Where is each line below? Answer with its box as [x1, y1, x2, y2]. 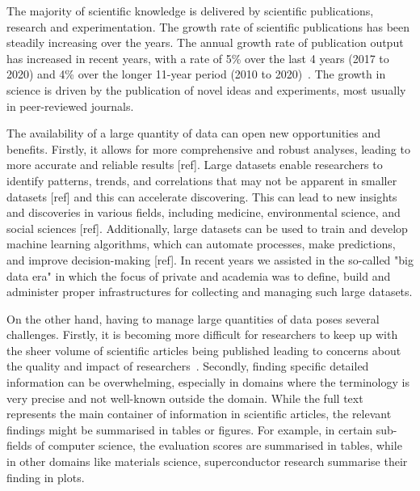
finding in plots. [6, 468, 85, 485]
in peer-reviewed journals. [6, 97, 134, 114]
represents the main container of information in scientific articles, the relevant [6, 405, 392, 422]
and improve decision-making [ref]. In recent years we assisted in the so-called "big [6, 251, 414, 268]
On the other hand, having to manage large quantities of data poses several [6, 310, 380, 327]
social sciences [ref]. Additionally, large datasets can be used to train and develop [6, 219, 408, 236]
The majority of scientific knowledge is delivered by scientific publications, [6, 2, 374, 19]
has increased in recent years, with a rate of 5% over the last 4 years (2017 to [6, 49, 389, 66]
